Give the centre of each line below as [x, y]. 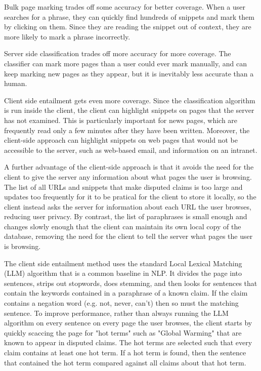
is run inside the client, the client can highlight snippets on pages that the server [129, 110]
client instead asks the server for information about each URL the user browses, [128, 206]
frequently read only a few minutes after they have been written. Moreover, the [127, 130]
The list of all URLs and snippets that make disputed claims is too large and [123, 187]
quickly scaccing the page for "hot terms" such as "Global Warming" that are [123, 332]
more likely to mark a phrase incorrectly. [67, 36]
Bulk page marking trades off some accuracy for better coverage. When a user [125, 7]
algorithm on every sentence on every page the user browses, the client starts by [128, 323]
